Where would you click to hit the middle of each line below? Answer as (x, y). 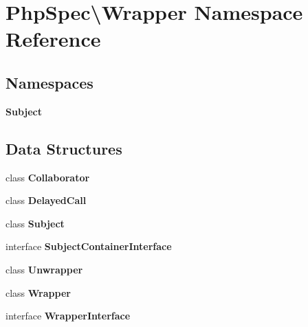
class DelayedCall (46, 200)
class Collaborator (48, 177)
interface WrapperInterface (68, 316)
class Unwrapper (44, 269)
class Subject (35, 223)
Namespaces (49, 82)
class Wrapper (38, 292)
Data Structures (64, 148)
